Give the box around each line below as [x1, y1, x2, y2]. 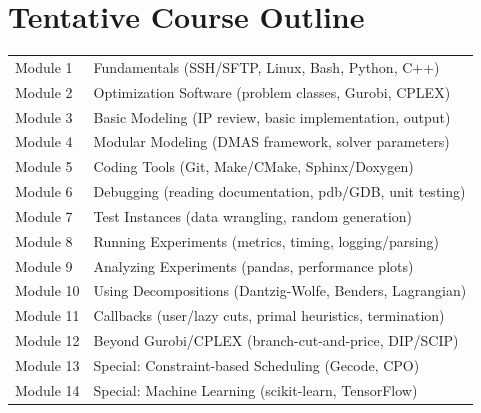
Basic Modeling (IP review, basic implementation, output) [93, 106, 451, 127]
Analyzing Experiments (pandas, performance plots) [93, 255, 414, 276]
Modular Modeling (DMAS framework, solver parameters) [93, 131, 450, 152]
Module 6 [15, 181, 73, 202]
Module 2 [15, 81, 73, 102]
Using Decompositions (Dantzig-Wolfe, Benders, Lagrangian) [93, 280, 467, 301]
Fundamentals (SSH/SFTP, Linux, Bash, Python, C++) [93, 56, 440, 77]
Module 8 [15, 230, 73, 251]
